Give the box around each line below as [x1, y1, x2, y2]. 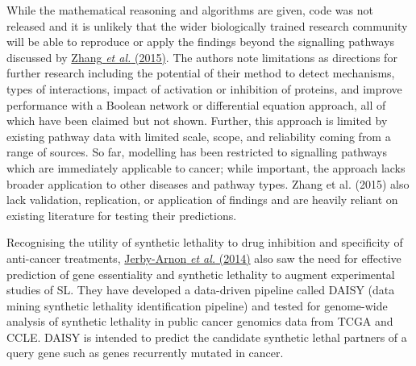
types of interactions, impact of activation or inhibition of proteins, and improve [6, 80, 402, 97]
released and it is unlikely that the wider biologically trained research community [6, 17, 408, 34]
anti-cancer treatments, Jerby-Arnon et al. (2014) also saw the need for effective [6, 249, 401, 266]
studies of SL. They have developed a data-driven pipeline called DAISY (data [6, 281, 395, 298]
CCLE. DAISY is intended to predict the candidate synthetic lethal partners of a [6, 328, 407, 345]
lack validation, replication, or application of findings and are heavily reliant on [6, 191, 398, 208]
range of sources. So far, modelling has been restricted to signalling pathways [6, 143, 387, 160]
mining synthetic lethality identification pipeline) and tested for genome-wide [6, 297, 388, 314]
